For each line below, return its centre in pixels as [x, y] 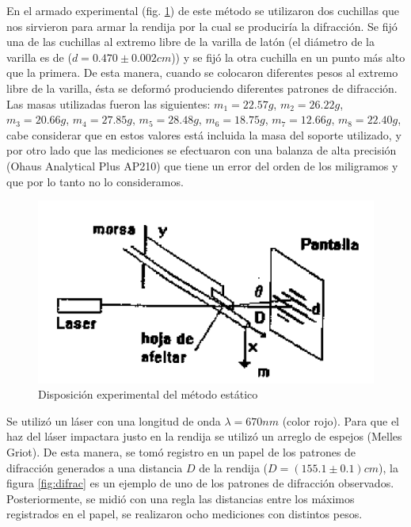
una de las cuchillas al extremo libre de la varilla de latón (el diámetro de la [191, 42]
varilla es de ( [39, 57]
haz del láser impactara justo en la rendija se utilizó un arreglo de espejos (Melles [204, 436]
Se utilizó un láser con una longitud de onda [114, 420]
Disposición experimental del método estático [148, 394]
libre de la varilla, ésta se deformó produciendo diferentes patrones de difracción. [202, 88]
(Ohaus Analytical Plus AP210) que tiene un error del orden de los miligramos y [202, 165]
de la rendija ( [233, 467]
